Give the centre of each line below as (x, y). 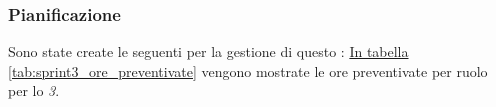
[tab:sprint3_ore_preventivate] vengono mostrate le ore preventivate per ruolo (248, 70)
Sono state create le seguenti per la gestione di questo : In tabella (208, 51)
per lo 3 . (34, 90)
